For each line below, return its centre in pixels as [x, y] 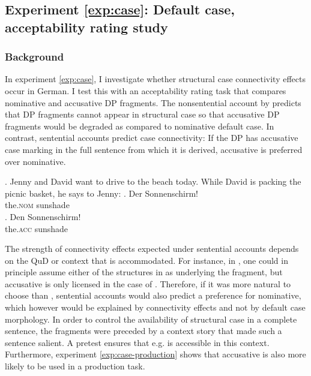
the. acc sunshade [37, 228]
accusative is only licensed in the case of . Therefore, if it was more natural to [148, 283]
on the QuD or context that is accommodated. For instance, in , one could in [146, 260]
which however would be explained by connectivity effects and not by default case [155, 307]
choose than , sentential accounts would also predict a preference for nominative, [153, 295]
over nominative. [35, 161]
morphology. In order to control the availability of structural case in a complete [151, 319]
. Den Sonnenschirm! [43, 216]
